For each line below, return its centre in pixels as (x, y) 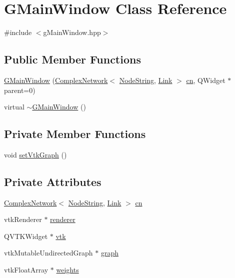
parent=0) (20, 90)
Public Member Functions (72, 59)
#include (18, 32)
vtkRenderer (23, 219)
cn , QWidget (206, 80)
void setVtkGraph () (35, 154)
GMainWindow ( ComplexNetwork (56, 80)
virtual (14, 107)
